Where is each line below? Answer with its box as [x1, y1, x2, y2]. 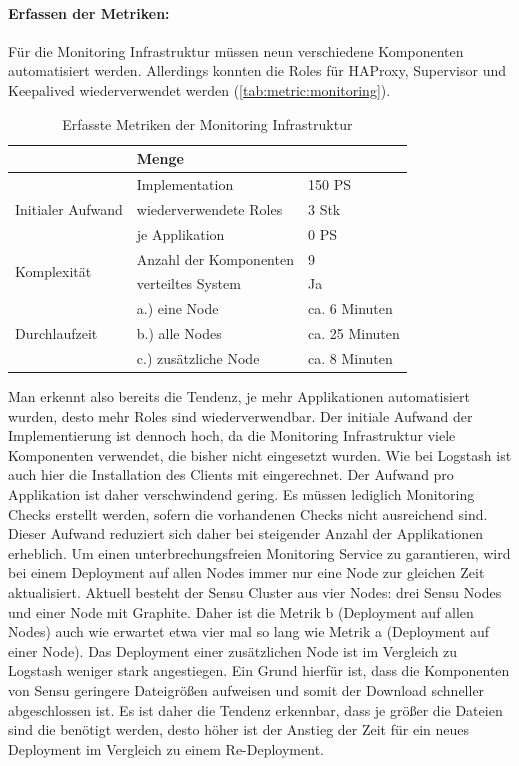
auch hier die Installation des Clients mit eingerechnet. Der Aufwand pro [8, 464, 454, 485]
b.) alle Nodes [136, 323, 222, 344]
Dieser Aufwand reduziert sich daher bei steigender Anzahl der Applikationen [8, 523, 484, 544]
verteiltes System [136, 273, 241, 294]
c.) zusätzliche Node [136, 347, 260, 368]
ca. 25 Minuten [307, 323, 400, 344]
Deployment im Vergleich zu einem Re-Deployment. [8, 738, 324, 759]
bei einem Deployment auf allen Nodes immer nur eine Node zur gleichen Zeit [8, 562, 485, 583]
